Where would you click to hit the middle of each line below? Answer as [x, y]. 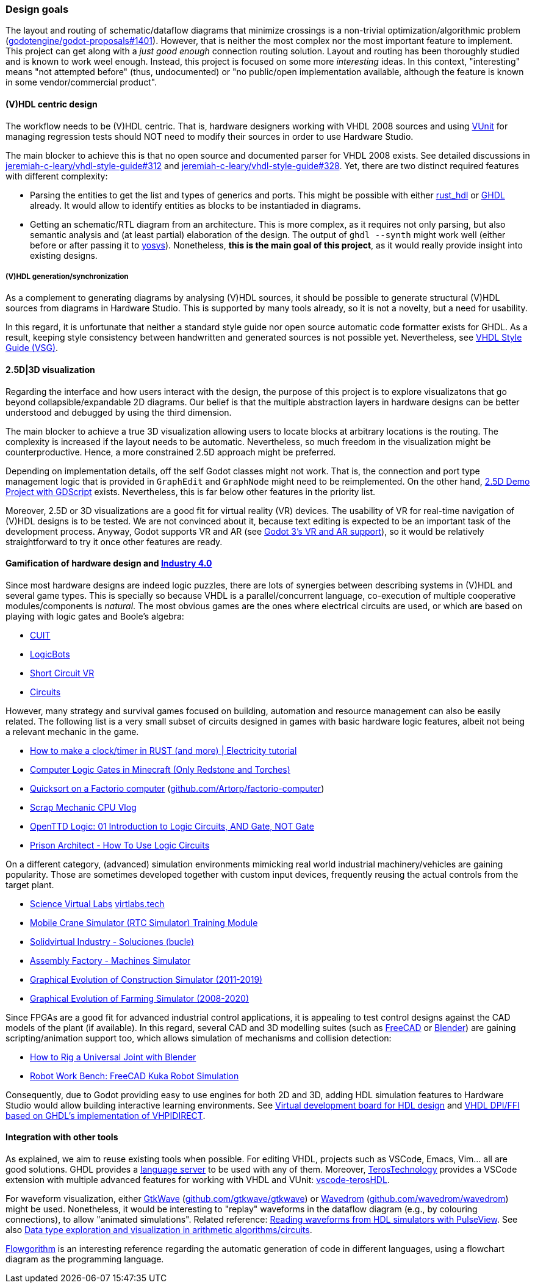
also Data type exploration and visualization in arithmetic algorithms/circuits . [159, 1230]
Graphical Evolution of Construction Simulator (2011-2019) [146, 979]
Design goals [37, 9]
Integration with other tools [62, 1137]
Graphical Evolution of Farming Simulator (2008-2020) [140, 998]
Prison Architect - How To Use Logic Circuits [120, 845]
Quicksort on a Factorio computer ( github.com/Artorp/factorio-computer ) [177, 788]
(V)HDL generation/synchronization [67, 276]
